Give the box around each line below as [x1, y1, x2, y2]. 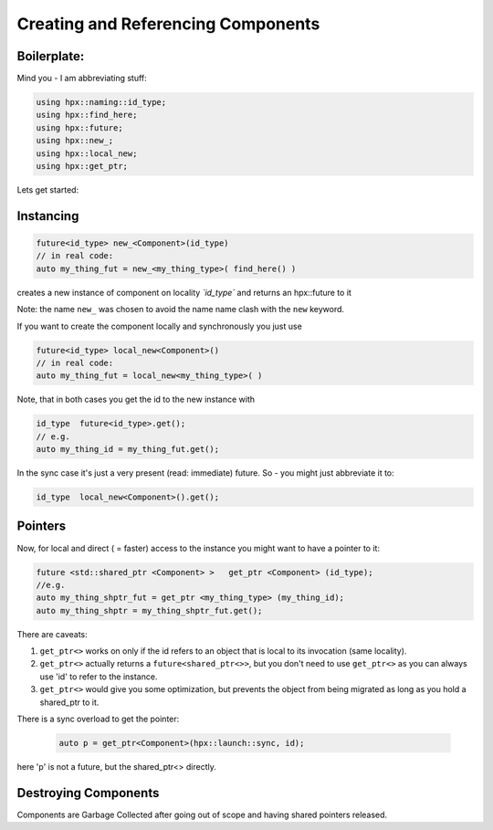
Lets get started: [16, 184, 79, 195]
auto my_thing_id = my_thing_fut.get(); [36, 444, 219, 455]
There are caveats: [16, 628, 89, 639]
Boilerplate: [16, 48, 85, 64]
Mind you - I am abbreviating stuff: [16, 73, 148, 84]
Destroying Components [16, 785, 160, 801]
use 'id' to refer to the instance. [39, 671, 158, 682]
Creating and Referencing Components [16, 14, 320, 34]
